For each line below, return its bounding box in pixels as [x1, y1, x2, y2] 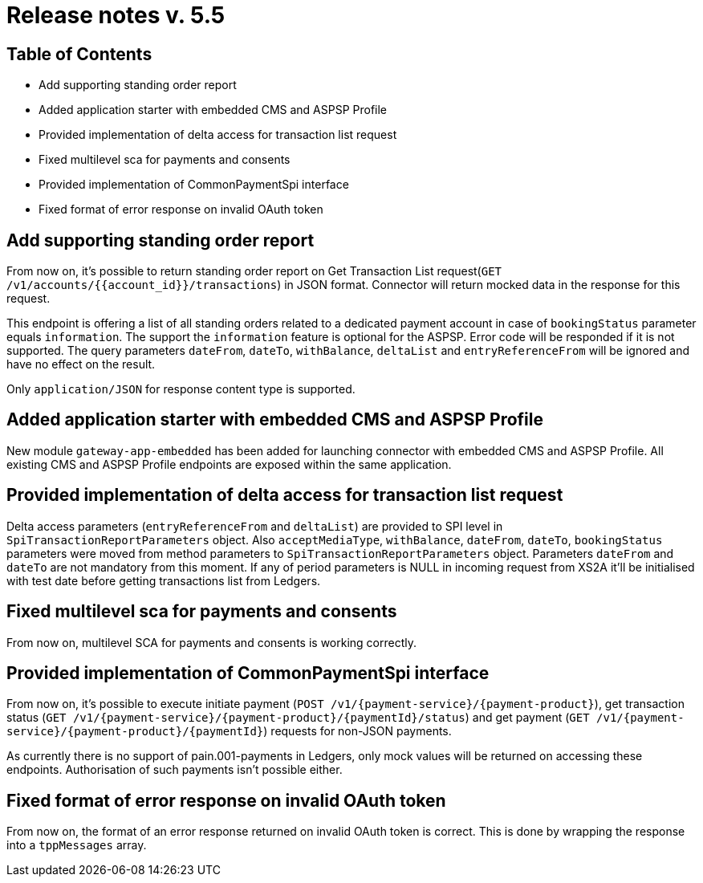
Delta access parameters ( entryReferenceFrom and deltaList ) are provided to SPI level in [6, 519, 503, 533]
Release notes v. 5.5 [6, 2, 226, 29]
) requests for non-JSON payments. [263, 724, 452, 739]
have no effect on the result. [6, 357, 156, 372]
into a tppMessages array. [6, 838, 147, 852]
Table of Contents [6, 43, 152, 64]
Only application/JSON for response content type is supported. [6, 382, 356, 397]
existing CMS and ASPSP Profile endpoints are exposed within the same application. [6, 457, 452, 471]
